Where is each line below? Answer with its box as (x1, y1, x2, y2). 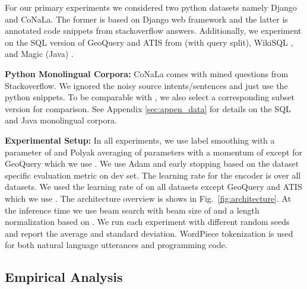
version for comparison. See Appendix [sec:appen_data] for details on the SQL (5, 102, 291, 115)
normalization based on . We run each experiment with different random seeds (5, 215, 290, 228)
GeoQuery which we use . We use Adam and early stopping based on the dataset (5, 157, 299, 170)
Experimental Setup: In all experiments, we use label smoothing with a (5, 134, 275, 146)
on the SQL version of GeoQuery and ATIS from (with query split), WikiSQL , (5, 36, 293, 48)
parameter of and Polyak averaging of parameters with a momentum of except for (5, 145, 303, 158)
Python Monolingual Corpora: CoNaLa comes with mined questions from (5, 67, 289, 80)
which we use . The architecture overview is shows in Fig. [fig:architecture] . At (5, 192, 292, 204)
